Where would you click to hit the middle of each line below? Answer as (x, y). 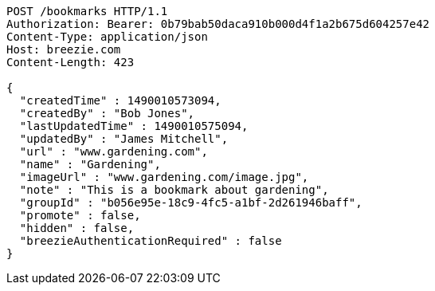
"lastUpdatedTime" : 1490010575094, (134, 126)
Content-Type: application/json (107, 37)
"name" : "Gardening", (90, 164)
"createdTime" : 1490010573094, (120, 100)
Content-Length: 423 (71, 62)
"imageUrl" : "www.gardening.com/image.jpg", (164, 177)
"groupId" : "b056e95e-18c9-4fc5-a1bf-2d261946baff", (191, 203)
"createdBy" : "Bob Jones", (107, 113)
